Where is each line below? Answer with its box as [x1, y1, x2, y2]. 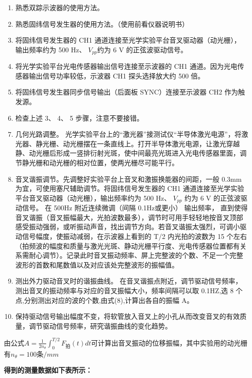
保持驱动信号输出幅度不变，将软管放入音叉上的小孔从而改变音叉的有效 [15, 311, 240, 321]
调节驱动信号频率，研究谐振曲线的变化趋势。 [29, 320, 172, 331]
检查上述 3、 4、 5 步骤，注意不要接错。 [15, 112, 144, 123]
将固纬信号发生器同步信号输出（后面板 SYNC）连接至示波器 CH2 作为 [15, 87, 238, 97]
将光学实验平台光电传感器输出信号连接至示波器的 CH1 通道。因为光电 [15, 61, 237, 71]
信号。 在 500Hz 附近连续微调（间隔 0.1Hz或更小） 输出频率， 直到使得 [22, 203, 248, 213]
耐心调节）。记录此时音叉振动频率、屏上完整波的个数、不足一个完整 [29, 250, 243, 260]
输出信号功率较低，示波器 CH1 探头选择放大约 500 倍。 [29, 70, 205, 80]
